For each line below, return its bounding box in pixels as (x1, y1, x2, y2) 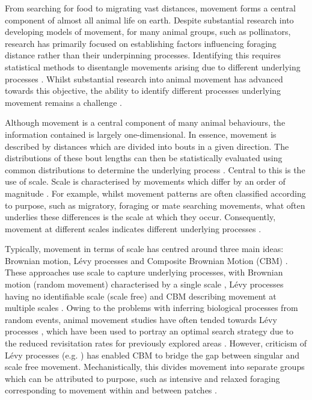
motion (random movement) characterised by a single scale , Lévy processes (5, 278, 284, 291)
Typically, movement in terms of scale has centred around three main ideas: (5, 242, 284, 255)
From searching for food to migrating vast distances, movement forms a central (5, 2, 296, 14)
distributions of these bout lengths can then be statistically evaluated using (5, 152, 283, 164)
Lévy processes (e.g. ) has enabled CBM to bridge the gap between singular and (5, 348, 300, 361)
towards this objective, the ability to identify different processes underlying (5, 84, 281, 97)
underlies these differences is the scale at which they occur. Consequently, (5, 211, 276, 223)
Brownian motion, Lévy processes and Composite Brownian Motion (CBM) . (5, 254, 288, 266)
